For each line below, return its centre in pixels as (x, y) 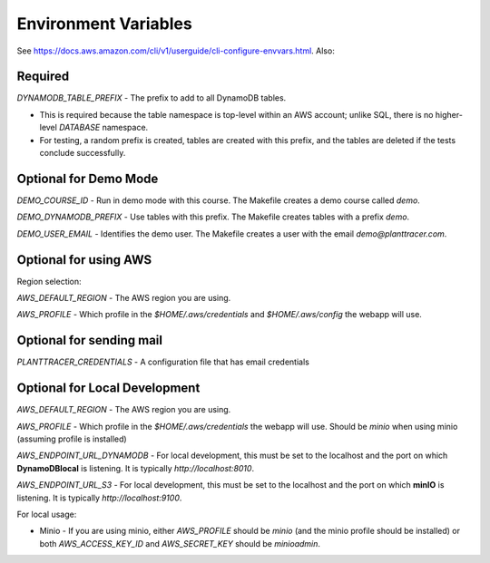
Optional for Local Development (108, 388)
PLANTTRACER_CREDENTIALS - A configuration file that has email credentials (163, 362)
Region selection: (49, 281)
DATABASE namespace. (104, 128)
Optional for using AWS (84, 260)
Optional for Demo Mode (88, 178)
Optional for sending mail (90, 340)
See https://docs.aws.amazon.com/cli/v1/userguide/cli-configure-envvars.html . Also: (176, 51)
